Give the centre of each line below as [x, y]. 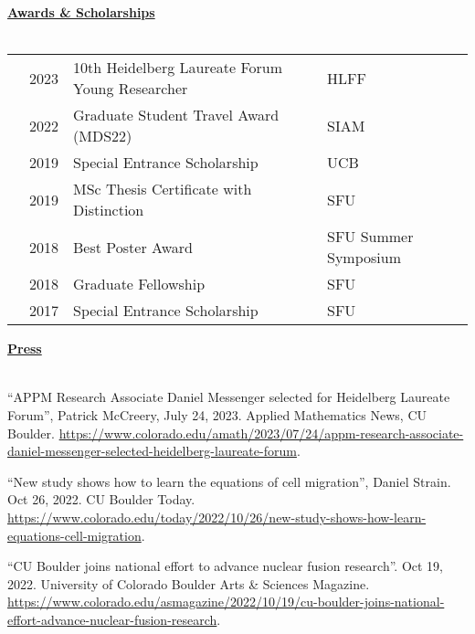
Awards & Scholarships [81, 12]
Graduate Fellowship [139, 284]
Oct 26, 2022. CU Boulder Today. [101, 499]
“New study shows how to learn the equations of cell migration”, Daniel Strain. [229, 481]
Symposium [364, 258]
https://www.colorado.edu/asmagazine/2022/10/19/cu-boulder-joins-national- [226, 602]
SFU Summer [370, 237]
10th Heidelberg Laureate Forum [178, 68]
